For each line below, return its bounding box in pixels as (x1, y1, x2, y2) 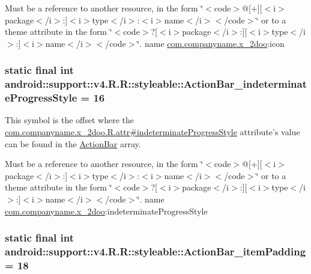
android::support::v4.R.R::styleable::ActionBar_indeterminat (5, 76, 307, 91)
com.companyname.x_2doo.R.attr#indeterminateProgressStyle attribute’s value (5, 126, 300, 138)
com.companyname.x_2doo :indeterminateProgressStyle (5, 204, 208, 217)
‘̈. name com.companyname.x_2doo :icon (137, 37, 285, 49)
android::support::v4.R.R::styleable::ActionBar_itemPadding (5, 244, 306, 259)
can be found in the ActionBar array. (5, 137, 141, 150)
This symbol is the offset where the (5, 114, 134, 126)
